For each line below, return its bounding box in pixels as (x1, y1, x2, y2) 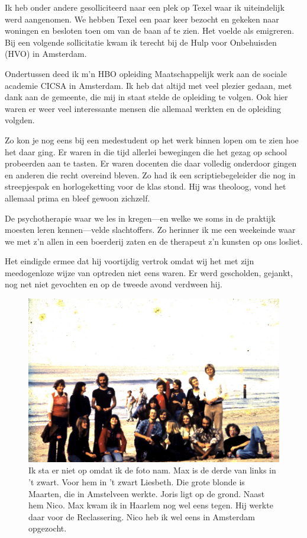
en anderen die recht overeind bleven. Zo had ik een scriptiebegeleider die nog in (5, 168, 296, 181)
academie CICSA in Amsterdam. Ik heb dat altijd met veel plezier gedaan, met (5, 79, 292, 91)
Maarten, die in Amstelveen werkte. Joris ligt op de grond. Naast (28, 487, 265, 499)
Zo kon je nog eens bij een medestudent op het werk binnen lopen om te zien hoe (5, 133, 299, 146)
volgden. (5, 114, 35, 126)
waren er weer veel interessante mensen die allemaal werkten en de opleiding (5, 102, 282, 114)
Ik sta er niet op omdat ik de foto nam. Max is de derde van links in (28, 464, 276, 476)
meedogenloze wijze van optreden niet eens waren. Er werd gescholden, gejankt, (5, 266, 293, 278)
